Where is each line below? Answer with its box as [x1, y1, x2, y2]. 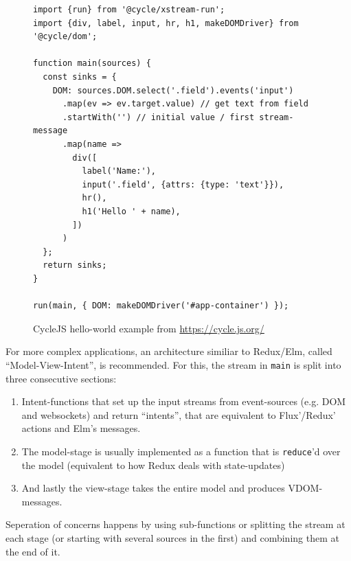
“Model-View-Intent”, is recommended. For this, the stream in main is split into [5, 357, 341, 371]
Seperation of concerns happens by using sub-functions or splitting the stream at [5, 517, 346, 531]
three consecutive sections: [5, 371, 117, 385]
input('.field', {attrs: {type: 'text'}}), [82, 179, 284, 190]
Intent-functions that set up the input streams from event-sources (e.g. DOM [21, 394, 346, 409]
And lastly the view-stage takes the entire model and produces [21, 481, 285, 495]
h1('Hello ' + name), [82, 206, 181, 216]
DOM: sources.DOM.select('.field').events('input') [52, 85, 294, 95]
